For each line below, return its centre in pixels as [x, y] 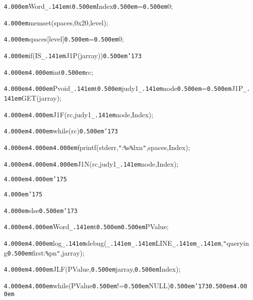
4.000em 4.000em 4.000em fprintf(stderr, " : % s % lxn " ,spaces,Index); [97, 147]
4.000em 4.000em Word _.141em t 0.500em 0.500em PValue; [86, 226]
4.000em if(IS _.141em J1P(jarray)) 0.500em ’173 [73, 55]
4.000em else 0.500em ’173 [41, 210]
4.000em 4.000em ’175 [35, 180]
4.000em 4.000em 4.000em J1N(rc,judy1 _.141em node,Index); [91, 163]
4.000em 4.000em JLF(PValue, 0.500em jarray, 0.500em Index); [92, 269]
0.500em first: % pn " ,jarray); [46, 252]
